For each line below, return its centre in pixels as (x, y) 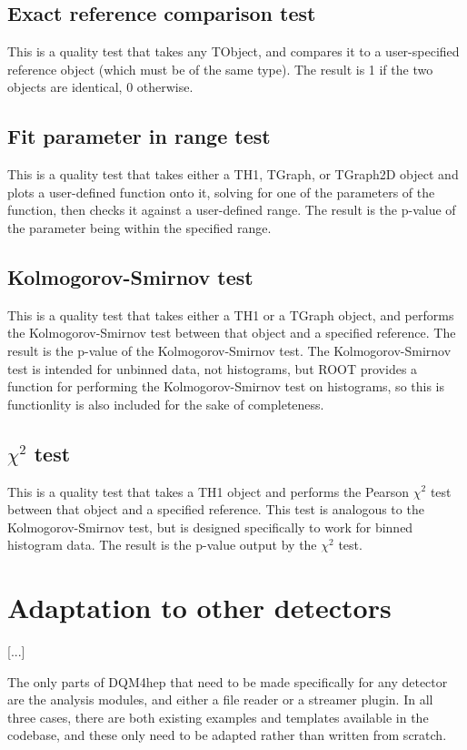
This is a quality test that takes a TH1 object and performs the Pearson (209, 491)
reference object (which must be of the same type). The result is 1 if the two (220, 69)
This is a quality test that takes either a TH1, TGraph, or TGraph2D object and (233, 174)
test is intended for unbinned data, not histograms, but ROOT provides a (213, 368)
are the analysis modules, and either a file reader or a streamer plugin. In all (220, 699)
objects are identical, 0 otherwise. (100, 87)
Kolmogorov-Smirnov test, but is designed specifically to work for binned (210, 527)
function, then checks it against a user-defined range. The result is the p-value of (232, 210)
